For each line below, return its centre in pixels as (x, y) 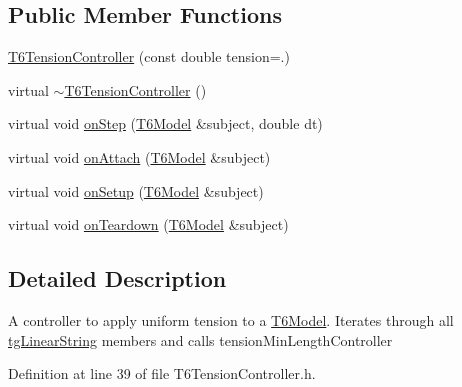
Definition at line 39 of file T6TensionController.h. (162, 373)
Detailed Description (117, 278)
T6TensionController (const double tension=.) (149, 56)
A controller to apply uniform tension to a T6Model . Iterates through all (231, 319)
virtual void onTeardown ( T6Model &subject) (148, 224)
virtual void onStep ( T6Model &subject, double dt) (165, 123)
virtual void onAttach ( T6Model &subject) (139, 156)
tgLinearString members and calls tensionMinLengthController (200, 339)
